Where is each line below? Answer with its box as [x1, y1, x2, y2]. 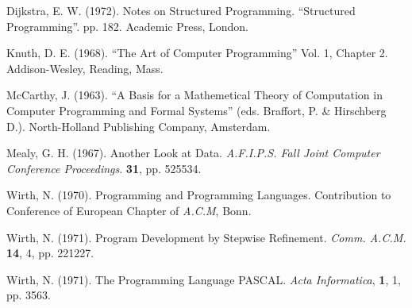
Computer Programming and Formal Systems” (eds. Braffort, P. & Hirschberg [6, 102, 387, 118]
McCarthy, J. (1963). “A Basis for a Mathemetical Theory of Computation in [6, 87, 383, 103]
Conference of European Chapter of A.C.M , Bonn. [6, 202, 252, 218]
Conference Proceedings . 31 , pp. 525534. [6, 160, 202, 176]
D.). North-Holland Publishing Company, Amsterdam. [6, 117, 271, 134]
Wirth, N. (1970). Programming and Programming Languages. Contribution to [6, 187, 391, 203]
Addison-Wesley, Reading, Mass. [6, 60, 164, 76]
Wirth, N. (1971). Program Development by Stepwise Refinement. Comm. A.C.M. [6, 229, 406, 245]
